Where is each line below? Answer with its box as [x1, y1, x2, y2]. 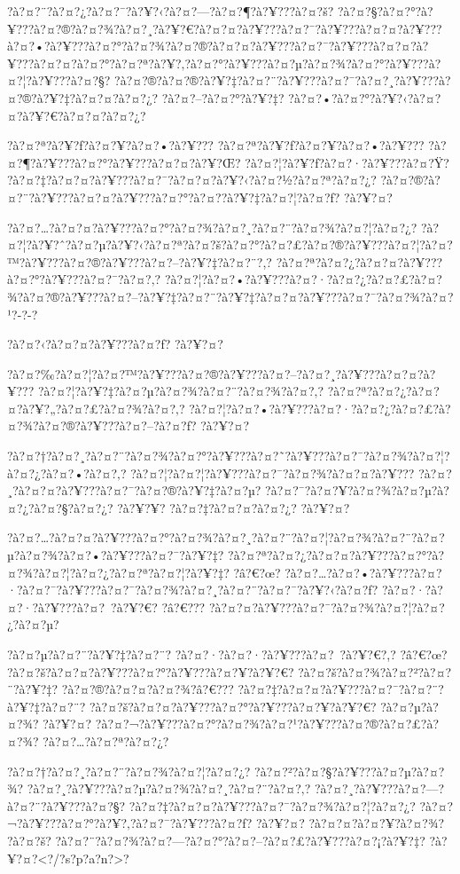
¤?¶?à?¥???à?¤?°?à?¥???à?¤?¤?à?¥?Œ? [7, 153, 241, 171]
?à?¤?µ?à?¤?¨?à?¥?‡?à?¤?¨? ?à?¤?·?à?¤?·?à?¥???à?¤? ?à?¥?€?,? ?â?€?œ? [7, 645, 448, 663]
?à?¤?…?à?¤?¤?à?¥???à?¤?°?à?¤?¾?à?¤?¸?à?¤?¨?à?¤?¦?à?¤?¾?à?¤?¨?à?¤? [7, 528, 445, 547]
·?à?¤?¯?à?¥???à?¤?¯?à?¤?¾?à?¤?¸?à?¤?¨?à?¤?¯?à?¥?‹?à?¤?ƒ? [7, 580, 378, 599]
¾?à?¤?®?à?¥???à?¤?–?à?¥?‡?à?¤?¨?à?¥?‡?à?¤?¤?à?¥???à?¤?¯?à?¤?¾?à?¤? [7, 287, 454, 305]
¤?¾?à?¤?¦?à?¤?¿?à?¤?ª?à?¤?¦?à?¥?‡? [7, 563, 230, 581]
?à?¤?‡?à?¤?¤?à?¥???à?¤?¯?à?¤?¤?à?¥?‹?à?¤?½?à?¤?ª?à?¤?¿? [7, 170, 377, 189]
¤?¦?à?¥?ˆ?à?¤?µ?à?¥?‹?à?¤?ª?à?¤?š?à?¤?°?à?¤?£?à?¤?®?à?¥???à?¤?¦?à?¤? [7, 235, 453, 254]
